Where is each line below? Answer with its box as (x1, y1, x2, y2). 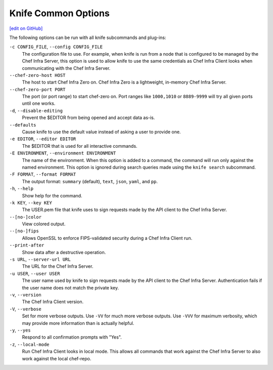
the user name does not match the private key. (22, 284, 119, 291)
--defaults (9, 122, 36, 128)
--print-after (9, 242, 44, 248)
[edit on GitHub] (9, 25, 43, 31)
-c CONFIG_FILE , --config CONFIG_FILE (9, 44, 103, 50)
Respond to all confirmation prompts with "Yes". (22, 334, 122, 340)
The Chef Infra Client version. (22, 299, 83, 305)
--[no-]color (9, 214, 42, 220)
